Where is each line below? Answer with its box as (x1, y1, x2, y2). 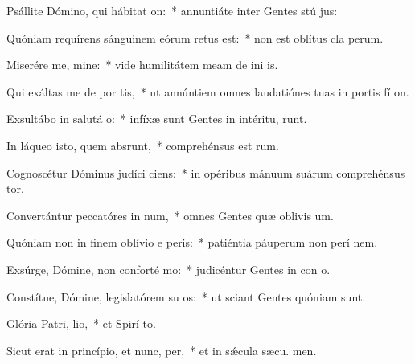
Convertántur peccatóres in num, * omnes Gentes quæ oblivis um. (6, 207, 334, 223)
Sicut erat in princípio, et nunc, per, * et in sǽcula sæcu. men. (6, 342, 317, 358)
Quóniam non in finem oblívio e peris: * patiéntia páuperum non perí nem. (6, 234, 378, 251)
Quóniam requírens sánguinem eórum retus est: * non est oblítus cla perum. (6, 29, 384, 46)
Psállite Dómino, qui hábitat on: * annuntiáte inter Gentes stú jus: (6, 2, 338, 18)
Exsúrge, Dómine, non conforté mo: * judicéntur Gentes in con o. (6, 260, 331, 277)
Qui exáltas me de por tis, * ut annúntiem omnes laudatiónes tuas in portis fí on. (6, 83, 409, 100)
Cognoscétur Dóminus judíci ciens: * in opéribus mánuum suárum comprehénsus (6, 164, 405, 181)
